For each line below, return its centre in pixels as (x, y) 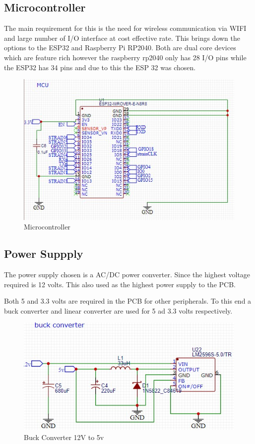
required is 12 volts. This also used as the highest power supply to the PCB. (120, 284)
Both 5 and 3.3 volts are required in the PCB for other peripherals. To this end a (128, 301)
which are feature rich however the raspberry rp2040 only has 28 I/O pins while (125, 57)
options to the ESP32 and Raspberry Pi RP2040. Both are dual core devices (120, 48)
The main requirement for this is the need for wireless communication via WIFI (125, 28)
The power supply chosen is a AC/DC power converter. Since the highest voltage (127, 274)
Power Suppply (44, 254)
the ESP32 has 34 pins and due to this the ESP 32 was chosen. (100, 67)
